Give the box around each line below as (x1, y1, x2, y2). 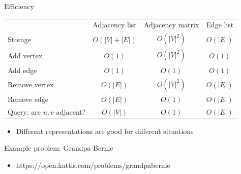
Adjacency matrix (143, 19, 199, 30)
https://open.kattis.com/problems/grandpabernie (16, 159, 170, 170)
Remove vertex (8, 79, 54, 90)
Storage (8, 33, 31, 44)
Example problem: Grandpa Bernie (4, 143, 113, 153)
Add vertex (8, 50, 43, 61)
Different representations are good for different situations (16, 125, 194, 136)
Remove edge (8, 93, 48, 104)
